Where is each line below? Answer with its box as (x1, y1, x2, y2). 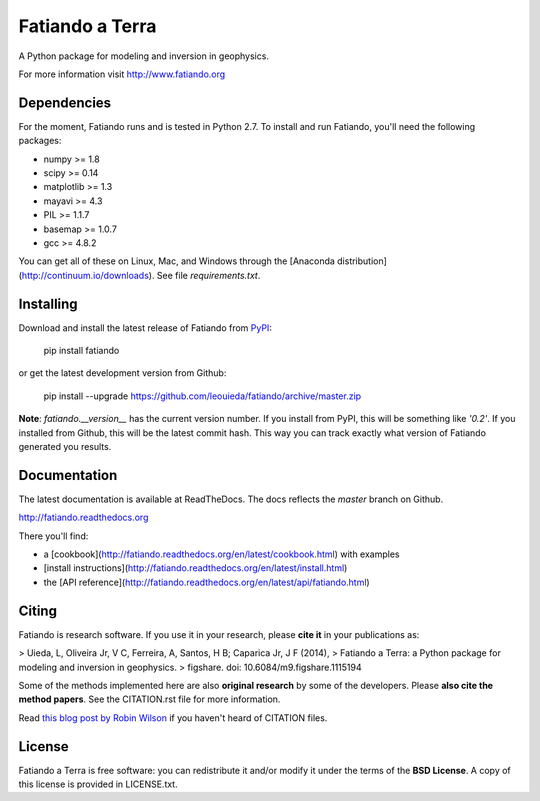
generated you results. (18, 441, 112, 452)
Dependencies (18, 94, 112, 111)
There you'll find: (18, 530, 89, 542)
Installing (18, 295, 79, 312)
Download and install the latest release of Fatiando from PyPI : (18, 321, 272, 334)
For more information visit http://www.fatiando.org (18, 68, 226, 80)
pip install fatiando (43, 345, 120, 357)
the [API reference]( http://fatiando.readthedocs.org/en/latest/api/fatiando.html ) (43, 576, 370, 588)
